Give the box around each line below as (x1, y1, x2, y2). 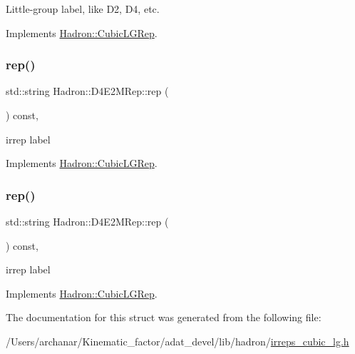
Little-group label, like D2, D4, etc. (6, 1, 160, 16)
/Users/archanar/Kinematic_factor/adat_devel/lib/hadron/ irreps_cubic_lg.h (6, 333, 349, 348)
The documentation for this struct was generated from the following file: (6, 310, 321, 325)
